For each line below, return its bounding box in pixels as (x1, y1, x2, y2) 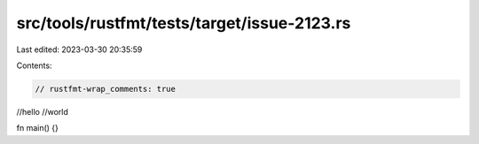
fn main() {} (16, 123, 59, 133)
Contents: (16, 60, 52, 71)
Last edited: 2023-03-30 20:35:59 (16, 44, 143, 55)
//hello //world (16, 106, 68, 117)
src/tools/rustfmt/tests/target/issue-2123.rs (16, 13, 351, 33)
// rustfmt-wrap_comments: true (35, 84, 177, 94)
